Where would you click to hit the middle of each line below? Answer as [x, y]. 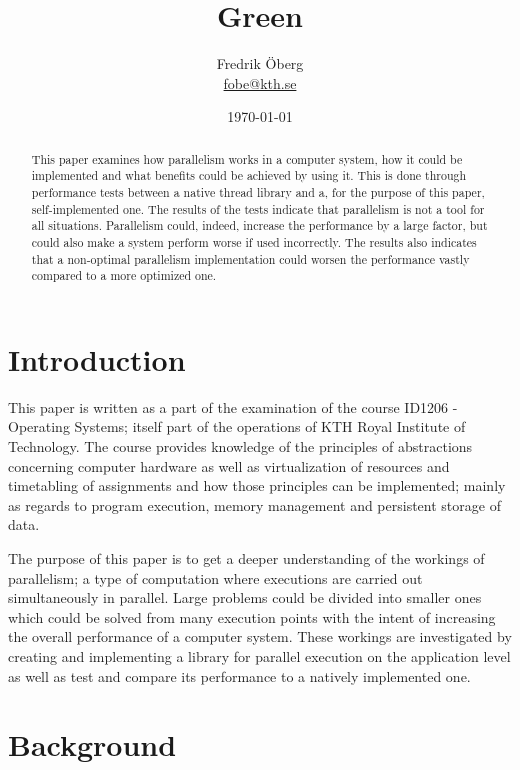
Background [92, 744]
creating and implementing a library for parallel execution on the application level [259, 656]
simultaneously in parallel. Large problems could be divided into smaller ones [245, 597]
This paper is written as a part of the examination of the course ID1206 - [233, 406]
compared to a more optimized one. [124, 275]
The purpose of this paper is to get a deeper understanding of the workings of [246, 558]
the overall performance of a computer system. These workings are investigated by [260, 636]
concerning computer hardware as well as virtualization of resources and [229, 465]
